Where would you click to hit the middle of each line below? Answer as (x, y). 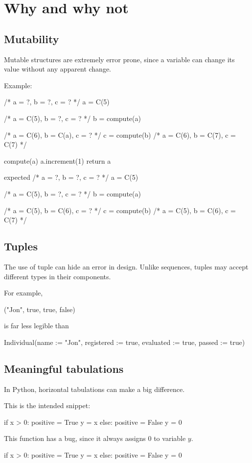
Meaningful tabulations (64, 368)
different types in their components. (57, 276)
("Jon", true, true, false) (40, 309)
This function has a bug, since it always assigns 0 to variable (95, 438)
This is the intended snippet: (47, 405)
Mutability (32, 38)
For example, (23, 293)
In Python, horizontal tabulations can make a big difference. (94, 389)
